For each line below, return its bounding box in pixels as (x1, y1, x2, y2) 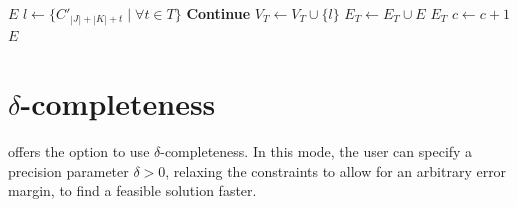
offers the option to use (8, 141, 150, 162)
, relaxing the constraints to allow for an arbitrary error (165, 160, 507, 181)
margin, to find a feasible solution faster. (8, 180, 257, 201)
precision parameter (8, 160, 129, 181)
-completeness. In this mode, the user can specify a (160, 141, 473, 162)
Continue (186, 3, 251, 23)
